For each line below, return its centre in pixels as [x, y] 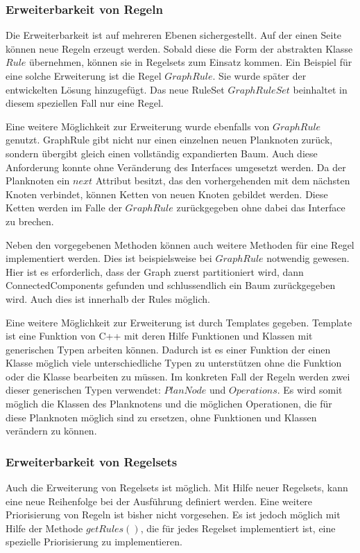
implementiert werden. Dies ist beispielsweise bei [109, 258]
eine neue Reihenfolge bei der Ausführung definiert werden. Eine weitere [159, 501]
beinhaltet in [320, 89]
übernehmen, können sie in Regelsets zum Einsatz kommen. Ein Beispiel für [191, 62]
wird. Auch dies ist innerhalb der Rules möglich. [108, 298]
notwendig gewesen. [308, 258]
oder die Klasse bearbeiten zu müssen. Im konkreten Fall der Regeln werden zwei [178, 376]
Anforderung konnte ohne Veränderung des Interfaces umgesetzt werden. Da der [176, 167]
